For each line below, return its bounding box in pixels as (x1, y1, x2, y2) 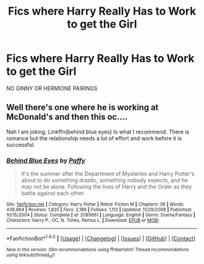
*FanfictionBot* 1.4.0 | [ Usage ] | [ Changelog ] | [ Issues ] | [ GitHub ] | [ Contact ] (6, 234, 195, 242)
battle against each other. (21, 190, 86, 197)
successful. (6, 141, 35, 148)
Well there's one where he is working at (6, 102, 159, 113)
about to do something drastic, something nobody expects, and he (21, 177, 188, 184)
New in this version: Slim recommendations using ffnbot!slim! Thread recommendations (6, 246, 189, 252)
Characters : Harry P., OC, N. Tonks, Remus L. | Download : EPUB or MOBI (6, 218, 159, 224)
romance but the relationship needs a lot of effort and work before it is (6, 134, 182, 141)
